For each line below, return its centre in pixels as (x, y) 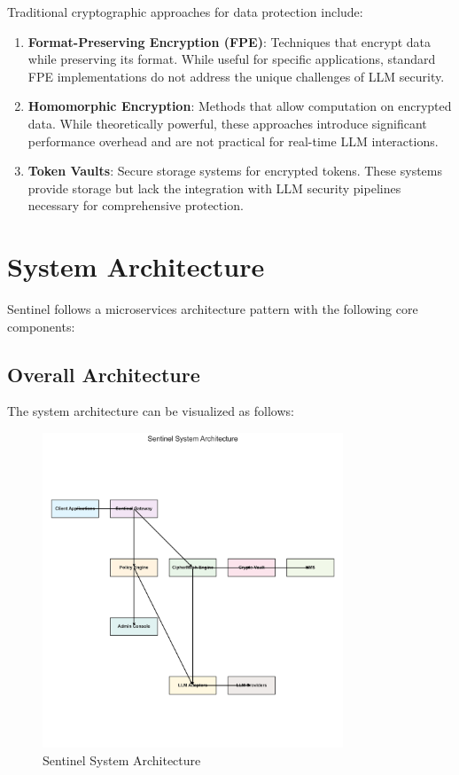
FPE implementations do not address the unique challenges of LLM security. (236, 76)
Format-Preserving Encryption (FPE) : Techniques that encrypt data (229, 41)
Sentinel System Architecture (122, 759)
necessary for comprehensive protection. (136, 205)
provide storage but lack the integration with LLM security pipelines (214, 188)
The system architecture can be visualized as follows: (151, 411)
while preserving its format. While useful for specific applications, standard (232, 59)
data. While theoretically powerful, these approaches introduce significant (227, 123)
